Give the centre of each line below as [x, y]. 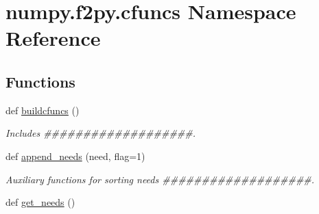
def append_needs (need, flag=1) [75, 156]
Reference [53, 38]
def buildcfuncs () [43, 110]
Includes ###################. [101, 133]
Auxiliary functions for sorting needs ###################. [160, 179]
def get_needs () [40, 202]
